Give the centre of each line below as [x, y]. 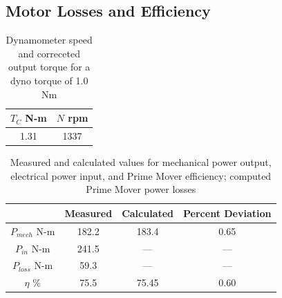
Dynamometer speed [49, 40]
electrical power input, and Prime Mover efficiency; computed [141, 175]
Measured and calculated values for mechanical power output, [141, 162]
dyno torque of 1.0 [49, 80]
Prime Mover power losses [141, 189]
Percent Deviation [227, 213]
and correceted [49, 53]
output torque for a [49, 67]
